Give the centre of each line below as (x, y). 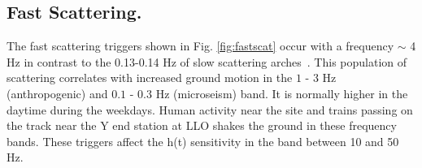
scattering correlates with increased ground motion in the (150, 78)
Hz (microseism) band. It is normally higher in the (282, 93)
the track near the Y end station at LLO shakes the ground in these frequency (202, 125)
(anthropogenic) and (57, 93)
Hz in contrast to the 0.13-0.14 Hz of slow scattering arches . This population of (207, 61)
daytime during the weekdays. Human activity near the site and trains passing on (210, 109)
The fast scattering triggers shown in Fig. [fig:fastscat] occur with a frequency (200, 46)
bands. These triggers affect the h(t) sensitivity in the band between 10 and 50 (203, 141)
